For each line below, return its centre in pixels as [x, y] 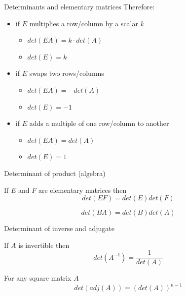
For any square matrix [38, 278]
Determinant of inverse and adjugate [59, 228]
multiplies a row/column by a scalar [84, 23]
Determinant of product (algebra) [55, 173]
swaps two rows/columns [67, 73]
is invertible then [44, 245]
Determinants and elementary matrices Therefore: [79, 6]
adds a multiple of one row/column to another [99, 123]
